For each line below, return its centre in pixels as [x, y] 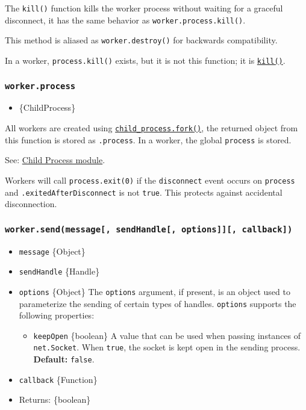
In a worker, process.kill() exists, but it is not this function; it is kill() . [145, 60]
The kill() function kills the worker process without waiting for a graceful [144, 8]
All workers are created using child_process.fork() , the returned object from [151, 128]
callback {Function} [58, 379]
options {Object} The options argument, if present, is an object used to [155, 291]
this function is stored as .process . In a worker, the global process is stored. [148, 139]
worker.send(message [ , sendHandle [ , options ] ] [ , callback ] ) [149, 229]
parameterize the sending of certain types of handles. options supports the [158, 303]
